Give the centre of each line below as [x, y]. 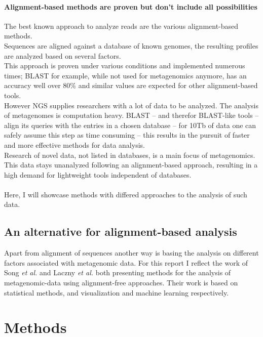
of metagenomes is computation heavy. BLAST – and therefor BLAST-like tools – [131, 115]
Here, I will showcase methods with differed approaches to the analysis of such [126, 194]
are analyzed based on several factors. [63, 55]
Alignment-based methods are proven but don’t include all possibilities [131, 6]
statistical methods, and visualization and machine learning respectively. [117, 292]
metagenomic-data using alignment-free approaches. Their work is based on [121, 283]
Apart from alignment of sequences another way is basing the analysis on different [131, 253]
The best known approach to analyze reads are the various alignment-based [121, 26]
